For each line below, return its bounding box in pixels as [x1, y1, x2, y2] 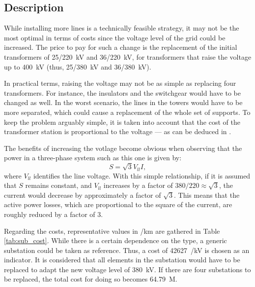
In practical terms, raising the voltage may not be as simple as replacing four [4, 78, 236, 88]
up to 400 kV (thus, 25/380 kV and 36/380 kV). [4, 61, 151, 72]
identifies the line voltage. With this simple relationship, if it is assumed [33, 170, 251, 180]
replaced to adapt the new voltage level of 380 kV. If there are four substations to [4, 264, 251, 274]
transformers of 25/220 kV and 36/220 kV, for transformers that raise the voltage [4, 51, 252, 62]
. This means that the [174, 189, 240, 200]
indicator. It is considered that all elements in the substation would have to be [4, 254, 240, 265]
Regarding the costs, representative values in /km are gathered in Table [4, 225, 220, 236]
